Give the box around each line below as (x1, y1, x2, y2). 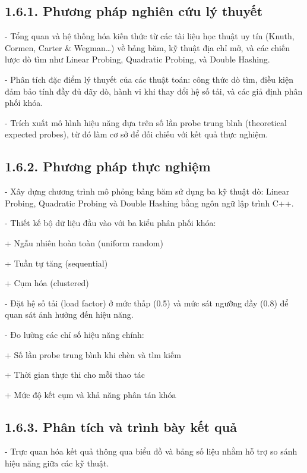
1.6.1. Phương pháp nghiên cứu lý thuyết (5, 2, 263, 20)
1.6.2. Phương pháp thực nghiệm (5, 157, 211, 176)
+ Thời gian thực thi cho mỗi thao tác (5, 368, 145, 381)
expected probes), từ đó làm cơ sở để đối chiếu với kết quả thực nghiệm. (5, 128, 268, 140)
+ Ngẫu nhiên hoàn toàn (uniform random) (5, 236, 163, 249)
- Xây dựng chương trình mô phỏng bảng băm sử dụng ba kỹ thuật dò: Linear (5, 185, 290, 198)
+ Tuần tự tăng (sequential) (5, 256, 108, 269)
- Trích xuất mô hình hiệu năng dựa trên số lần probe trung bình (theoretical (5, 116, 287, 129)
